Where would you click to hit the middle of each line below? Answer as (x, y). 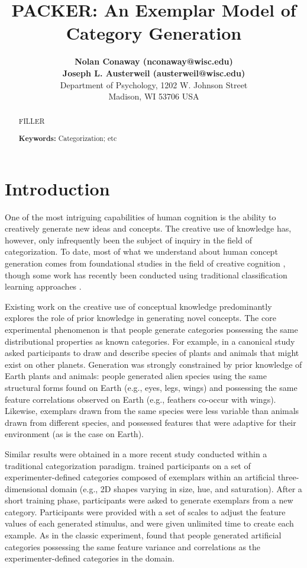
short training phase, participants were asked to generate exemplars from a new (149, 500)
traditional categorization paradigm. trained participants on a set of (128, 465)
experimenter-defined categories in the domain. (90, 558)
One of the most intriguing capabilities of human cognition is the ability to (140, 216)
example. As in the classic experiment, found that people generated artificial (143, 535)
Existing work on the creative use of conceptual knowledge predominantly (138, 306)
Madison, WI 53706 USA (154, 96)
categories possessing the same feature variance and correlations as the (133, 546)
